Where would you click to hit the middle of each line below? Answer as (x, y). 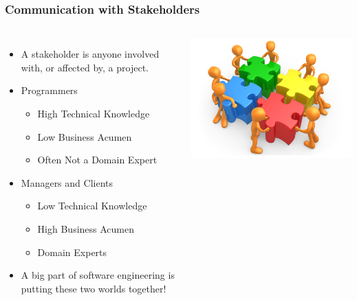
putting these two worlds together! (94, 288)
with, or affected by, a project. (85, 67)
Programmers (49, 90)
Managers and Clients (67, 182)
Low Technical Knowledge (92, 206)
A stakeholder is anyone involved (90, 54)
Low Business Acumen (85, 136)
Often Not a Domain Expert (97, 160)
